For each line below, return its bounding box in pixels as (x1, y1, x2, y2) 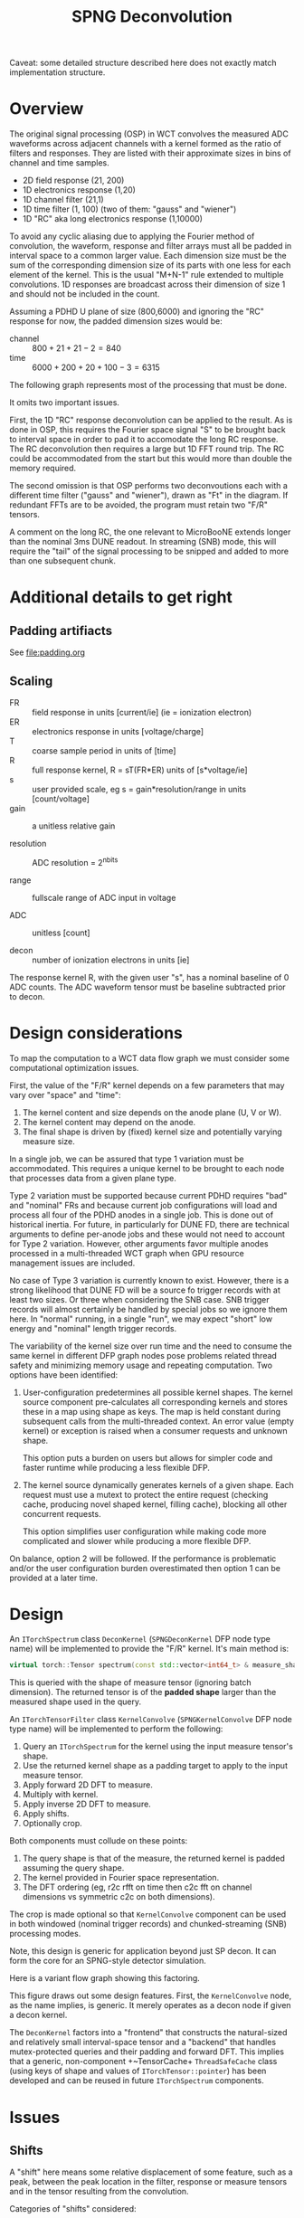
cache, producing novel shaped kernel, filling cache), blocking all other (22, 1499, 288, 1510)
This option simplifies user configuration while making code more (22, 1526, 267, 1537)
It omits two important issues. (9, 397, 120, 408)
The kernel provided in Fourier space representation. (22, 1872, 220, 1883)
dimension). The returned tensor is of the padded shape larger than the (9, 1687, 277, 1698)
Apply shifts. (22, 1808, 70, 1819)
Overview (9, 99, 84, 119)
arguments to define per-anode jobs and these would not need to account (9, 1228, 285, 1239)
